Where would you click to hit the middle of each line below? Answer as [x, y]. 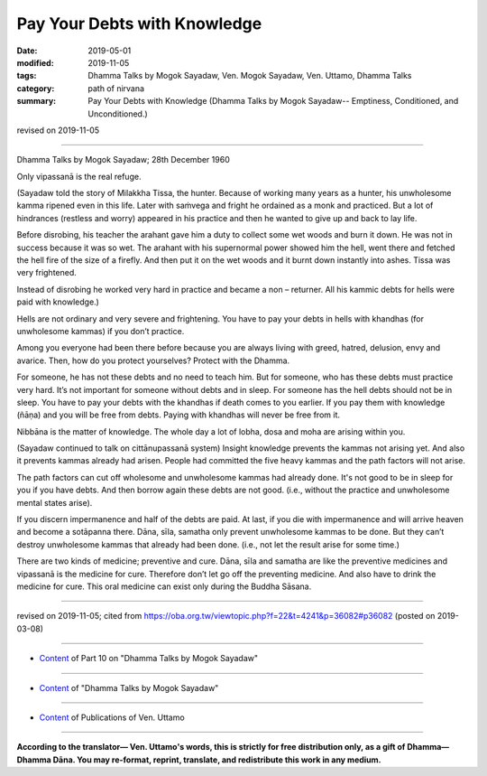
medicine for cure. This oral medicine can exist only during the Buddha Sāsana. [164, 586]
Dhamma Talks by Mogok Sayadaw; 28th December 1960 [123, 160]
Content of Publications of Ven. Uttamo [112, 717]
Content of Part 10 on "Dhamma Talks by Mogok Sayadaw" [149, 659]
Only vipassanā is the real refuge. [79, 176]
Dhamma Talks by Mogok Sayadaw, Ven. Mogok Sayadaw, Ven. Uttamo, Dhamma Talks [250, 76]
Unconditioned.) [118, 114]
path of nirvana [116, 88]
